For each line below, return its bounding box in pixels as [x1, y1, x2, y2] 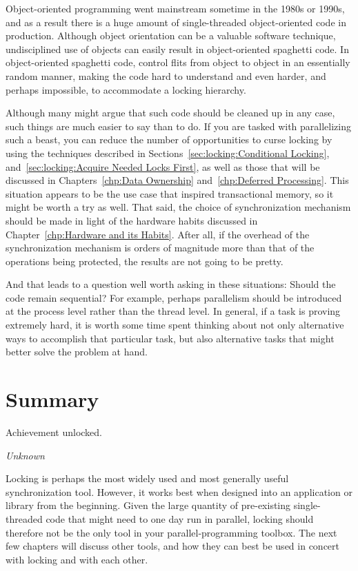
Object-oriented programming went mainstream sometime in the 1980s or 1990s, [6, 1, 345, 15]
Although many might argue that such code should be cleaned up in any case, [6, 105, 335, 120]
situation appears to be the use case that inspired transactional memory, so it [6, 186, 334, 200]
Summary [6, 385, 99, 413]
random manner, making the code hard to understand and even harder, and [6, 68, 326, 83]
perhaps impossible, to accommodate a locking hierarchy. [6, 82, 246, 96]
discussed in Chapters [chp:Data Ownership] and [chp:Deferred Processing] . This [6, 173, 349, 187]
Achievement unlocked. [6, 424, 102, 439]
